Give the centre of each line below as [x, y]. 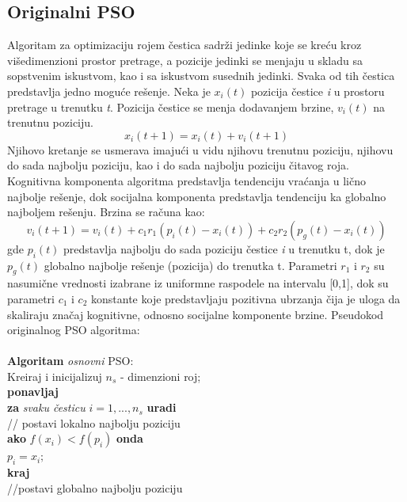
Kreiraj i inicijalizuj [55, 376]
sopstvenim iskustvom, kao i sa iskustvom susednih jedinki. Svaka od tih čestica [201, 76]
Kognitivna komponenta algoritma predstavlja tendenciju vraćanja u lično [186, 180]
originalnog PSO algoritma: [74, 330]
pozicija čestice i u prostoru [318, 91]
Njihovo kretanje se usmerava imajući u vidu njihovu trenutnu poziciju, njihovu [200, 149]
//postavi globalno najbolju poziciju [95, 487]
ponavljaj [33, 392]
